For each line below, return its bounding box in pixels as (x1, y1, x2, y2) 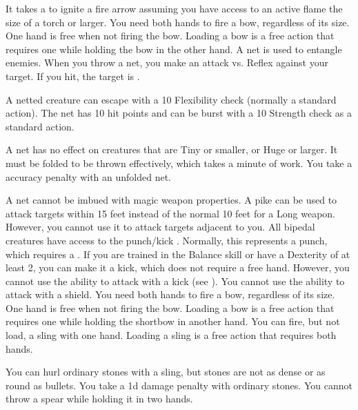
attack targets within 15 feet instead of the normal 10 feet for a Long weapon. (6, 206, 336, 220)
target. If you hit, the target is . (6, 68, 140, 83)
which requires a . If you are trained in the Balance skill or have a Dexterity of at (6, 246, 350, 261)
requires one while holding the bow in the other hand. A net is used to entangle (6, 41, 342, 56)
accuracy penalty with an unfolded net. (6, 169, 172, 184)
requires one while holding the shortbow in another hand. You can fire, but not (6, 314, 340, 329)
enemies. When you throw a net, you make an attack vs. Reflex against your (6, 55, 328, 70)
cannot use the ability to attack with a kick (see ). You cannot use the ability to (6, 273, 345, 288)
